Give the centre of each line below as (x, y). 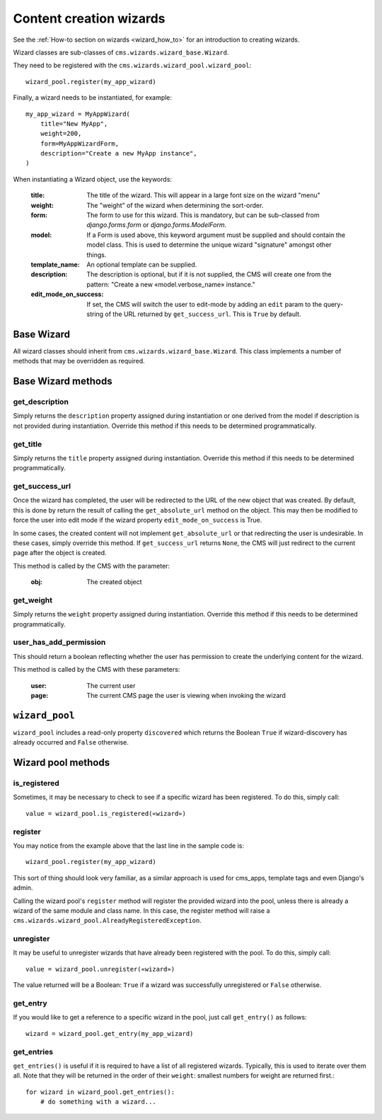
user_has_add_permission (59, 642)
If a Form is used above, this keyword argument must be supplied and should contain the (216, 235)
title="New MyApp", (74, 123)
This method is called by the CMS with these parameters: (97, 670)
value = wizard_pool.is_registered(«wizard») (106, 813)
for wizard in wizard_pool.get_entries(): (100, 1092)
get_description (41, 402)
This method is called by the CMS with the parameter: (91, 566)
